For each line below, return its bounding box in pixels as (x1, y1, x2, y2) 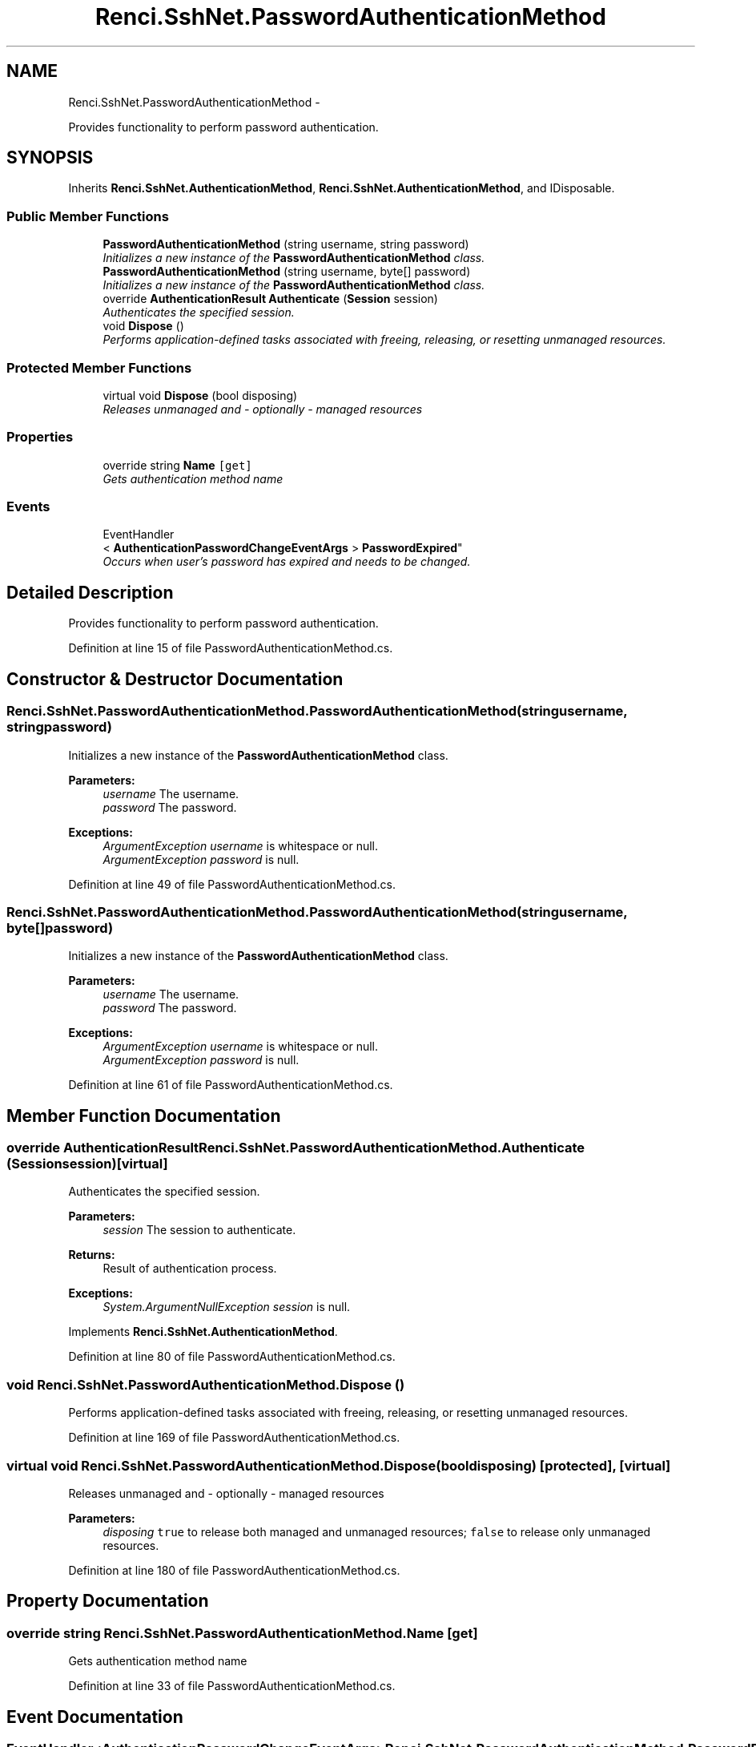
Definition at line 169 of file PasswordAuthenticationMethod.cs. (68, 1430, 400, 1445)
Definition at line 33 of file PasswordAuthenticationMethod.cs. (68, 1679, 396, 1693)
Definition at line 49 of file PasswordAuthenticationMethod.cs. (68, 877, 396, 891)
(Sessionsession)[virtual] (6, 1156, 168, 1172)
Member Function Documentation (6, 1105, 281, 1126)
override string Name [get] (103, 458, 252, 472)
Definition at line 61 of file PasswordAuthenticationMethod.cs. (68, 1078, 393, 1092)
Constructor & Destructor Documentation (6, 668, 344, 689)
